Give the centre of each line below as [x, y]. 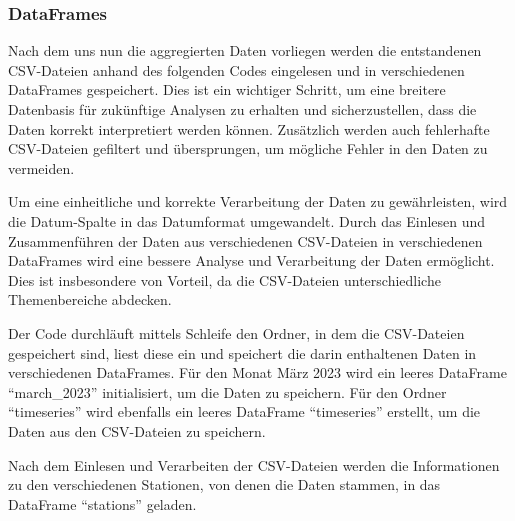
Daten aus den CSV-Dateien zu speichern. [137, 430]
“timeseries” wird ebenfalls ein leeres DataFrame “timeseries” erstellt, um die [244, 411]
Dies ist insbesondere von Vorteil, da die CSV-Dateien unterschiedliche [224, 279]
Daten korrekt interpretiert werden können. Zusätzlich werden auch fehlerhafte [249, 128]
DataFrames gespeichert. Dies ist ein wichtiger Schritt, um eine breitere [227, 89]
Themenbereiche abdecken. [90, 299]
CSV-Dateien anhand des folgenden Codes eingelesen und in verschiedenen [236, 69]
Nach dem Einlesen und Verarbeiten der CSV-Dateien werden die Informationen [254, 464]
